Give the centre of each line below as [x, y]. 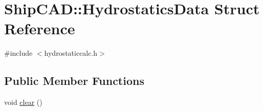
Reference [40, 28]
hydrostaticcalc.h [71, 53]
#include [18, 53]
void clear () [23, 102]
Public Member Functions [74, 81]
